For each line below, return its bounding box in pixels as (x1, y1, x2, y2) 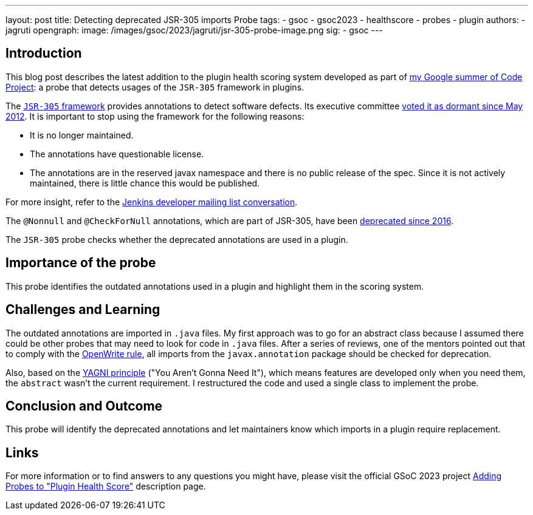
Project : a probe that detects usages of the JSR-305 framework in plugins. (5, 81, 304, 92)
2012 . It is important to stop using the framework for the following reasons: (5, 111, 304, 121)
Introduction (5, 46, 82, 61)
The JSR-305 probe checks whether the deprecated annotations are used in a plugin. (5, 234, 348, 245)
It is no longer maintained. (30, 129, 134, 140)
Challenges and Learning (5, 302, 160, 318)
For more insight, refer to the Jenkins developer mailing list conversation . (5, 196, 298, 207)
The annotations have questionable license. (30, 148, 204, 159)
